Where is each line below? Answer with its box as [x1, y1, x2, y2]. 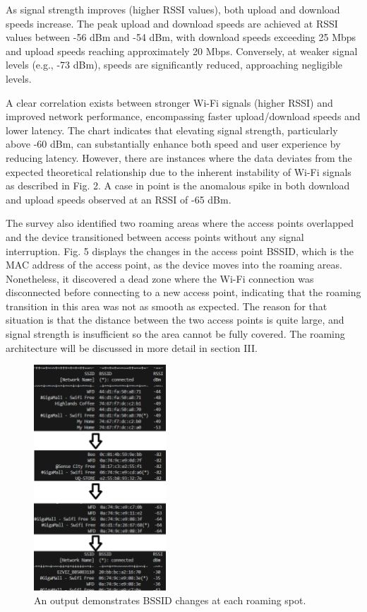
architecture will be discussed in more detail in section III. [6, 340, 258, 355]
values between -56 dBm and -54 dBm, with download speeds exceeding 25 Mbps [6, 30, 356, 45]
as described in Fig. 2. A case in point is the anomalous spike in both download [6, 178, 350, 193]
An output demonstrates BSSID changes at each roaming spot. [34, 593, 306, 608]
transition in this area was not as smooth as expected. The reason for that [6, 298, 327, 313]
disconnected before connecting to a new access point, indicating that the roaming [6, 285, 361, 300]
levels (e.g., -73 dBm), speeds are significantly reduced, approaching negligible [6, 57, 343, 72]
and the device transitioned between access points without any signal [6, 229, 304, 244]
